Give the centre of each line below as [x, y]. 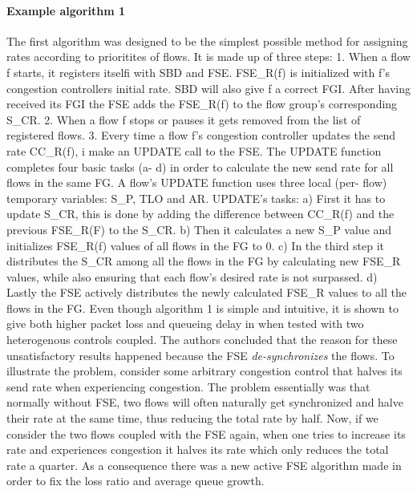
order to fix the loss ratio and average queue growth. [136, 481]
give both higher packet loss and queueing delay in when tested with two [185, 324]
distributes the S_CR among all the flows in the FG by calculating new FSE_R [204, 261]
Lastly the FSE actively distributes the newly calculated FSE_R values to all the [206, 292]
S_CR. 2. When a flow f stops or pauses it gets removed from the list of [184, 119]
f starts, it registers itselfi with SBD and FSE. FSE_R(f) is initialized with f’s [198, 72]
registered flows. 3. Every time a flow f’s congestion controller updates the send [201, 135]
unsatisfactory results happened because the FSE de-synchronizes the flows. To [200, 355]
